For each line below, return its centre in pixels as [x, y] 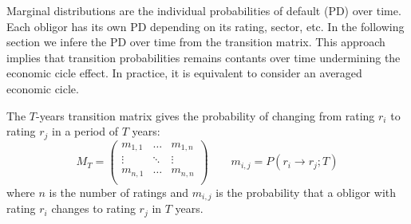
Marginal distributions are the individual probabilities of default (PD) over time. [204, 10]
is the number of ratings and [119, 192]
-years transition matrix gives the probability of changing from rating [205, 115]
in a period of [85, 131]
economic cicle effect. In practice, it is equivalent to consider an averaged [184, 73]
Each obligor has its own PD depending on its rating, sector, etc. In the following [205, 26]
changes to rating [93, 208]
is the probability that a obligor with [306, 192]
